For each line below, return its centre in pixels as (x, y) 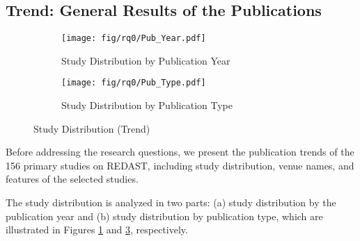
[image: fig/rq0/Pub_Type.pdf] (134, 83)
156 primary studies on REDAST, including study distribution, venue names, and (180, 165)
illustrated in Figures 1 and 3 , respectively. (97, 230)
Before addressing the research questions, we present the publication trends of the (180, 152)
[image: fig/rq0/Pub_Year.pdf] (134, 39)
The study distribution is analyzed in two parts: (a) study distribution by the (171, 202)
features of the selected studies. (72, 179)
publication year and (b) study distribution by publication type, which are (164, 216)
